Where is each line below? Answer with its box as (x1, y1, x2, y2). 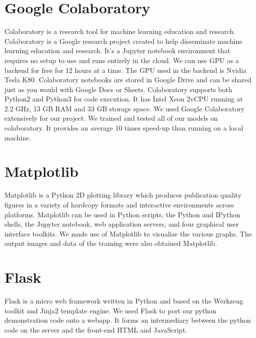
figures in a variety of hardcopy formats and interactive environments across (4, 199, 234, 209)
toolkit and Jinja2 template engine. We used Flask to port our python (4, 305, 217, 315)
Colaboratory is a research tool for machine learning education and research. (4, 26, 236, 36)
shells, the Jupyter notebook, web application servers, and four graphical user (4, 219, 239, 229)
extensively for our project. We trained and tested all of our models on (4, 113, 218, 123)
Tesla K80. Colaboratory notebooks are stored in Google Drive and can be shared (4, 74, 252, 85)
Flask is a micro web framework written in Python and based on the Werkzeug (4, 296, 243, 306)
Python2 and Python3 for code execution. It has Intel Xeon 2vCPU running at (4, 94, 243, 104)
